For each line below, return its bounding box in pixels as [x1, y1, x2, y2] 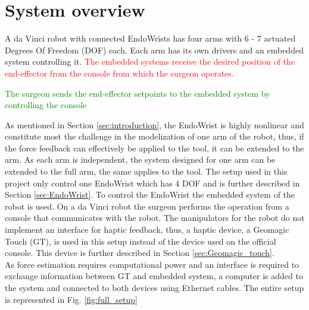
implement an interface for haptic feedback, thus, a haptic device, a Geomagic [5, 223, 289, 236]
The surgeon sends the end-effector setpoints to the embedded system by [5, 87, 270, 99]
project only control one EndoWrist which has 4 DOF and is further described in [5, 176, 300, 189]
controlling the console [5, 99, 87, 111]
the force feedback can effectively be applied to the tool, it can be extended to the [5, 141, 304, 154]
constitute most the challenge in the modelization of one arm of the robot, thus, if [5, 130, 304, 143]
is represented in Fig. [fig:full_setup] [5, 293, 138, 305]
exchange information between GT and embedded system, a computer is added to [5, 270, 303, 282]
